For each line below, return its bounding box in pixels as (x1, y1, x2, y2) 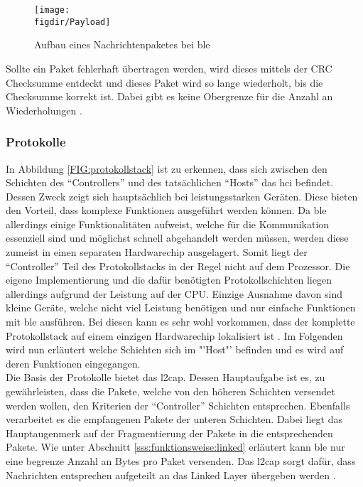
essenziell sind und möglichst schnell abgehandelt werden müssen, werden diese (6, 230, 349, 245)
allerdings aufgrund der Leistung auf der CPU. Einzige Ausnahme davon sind (6, 286, 342, 301)
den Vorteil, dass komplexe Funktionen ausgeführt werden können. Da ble (6, 203, 327, 218)
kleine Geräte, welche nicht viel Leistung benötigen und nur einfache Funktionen (6, 300, 356, 315)
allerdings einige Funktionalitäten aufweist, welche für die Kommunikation (6, 216, 330, 231)
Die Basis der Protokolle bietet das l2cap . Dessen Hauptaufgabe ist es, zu (6, 370, 325, 385)
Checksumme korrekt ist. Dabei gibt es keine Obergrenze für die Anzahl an (6, 89, 333, 104)
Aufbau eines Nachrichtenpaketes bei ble (34, 37, 210, 52)
